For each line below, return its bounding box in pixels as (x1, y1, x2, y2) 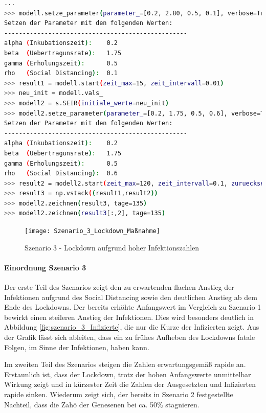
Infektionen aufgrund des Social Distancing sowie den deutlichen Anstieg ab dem (4, 291, 257, 302)
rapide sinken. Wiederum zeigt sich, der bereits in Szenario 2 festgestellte (4, 389, 233, 400)
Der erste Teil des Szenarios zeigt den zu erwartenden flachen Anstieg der (4, 282, 234, 292)
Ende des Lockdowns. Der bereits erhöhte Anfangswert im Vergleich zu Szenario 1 (4, 302, 261, 312)
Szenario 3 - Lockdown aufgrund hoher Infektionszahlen (25, 242, 199, 253)
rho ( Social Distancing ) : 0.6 (4, 170, 118, 177)
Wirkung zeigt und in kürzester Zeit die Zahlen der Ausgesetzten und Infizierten (4, 379, 256, 389)
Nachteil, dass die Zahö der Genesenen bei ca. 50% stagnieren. (4, 399, 199, 409)
